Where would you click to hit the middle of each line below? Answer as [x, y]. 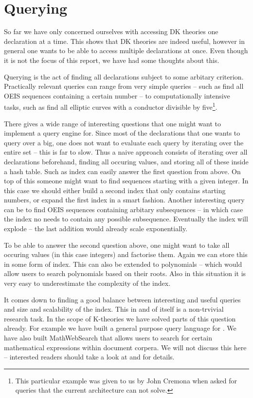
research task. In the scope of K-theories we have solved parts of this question [120, 318]
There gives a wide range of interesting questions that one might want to [113, 123]
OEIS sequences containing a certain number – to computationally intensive [117, 95]
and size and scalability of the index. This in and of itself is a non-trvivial [114, 309]
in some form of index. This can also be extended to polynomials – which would [123, 264]
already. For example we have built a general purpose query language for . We [120, 328]
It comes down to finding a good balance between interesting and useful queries [122, 299]
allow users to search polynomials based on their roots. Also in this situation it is [125, 273]
